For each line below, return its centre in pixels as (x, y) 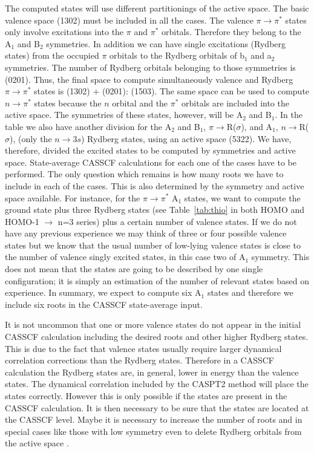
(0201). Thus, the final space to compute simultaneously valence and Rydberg (149, 79)
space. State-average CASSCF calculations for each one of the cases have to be (151, 162)
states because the (68, 103)
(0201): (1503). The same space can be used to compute (206, 91)
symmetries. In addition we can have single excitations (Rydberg (166, 43)
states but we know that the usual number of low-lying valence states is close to (153, 245)
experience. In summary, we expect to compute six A (103, 292)
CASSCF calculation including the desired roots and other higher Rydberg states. (157, 337)
